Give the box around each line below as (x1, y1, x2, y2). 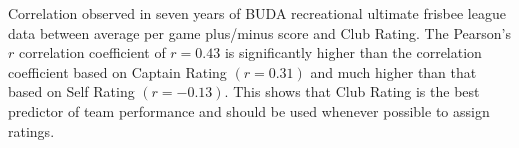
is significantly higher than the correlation (224, 42, 482, 63)
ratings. (8, 120, 55, 141)
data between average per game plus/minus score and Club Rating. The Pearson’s (8, 22, 511, 43)
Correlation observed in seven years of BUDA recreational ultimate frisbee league (8, 3, 506, 23)
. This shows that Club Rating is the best (224, 81, 480, 102)
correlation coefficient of (18, 42, 166, 63)
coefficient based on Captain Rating (8, 61, 227, 82)
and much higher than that (310, 61, 477, 82)
